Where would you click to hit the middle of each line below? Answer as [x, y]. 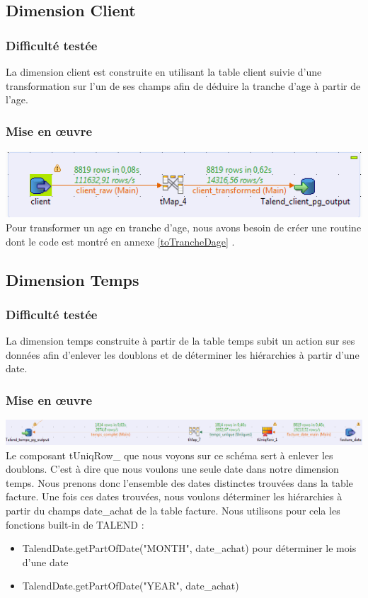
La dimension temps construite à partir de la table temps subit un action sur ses [180, 341]
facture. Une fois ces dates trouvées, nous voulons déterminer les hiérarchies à [174, 496]
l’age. [17, 99]
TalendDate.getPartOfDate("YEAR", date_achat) [131, 586]
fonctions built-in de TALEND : [75, 524]
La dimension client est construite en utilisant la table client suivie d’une [164, 71]
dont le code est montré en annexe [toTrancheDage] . [120, 241]
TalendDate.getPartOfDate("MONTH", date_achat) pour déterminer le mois [189, 548]
